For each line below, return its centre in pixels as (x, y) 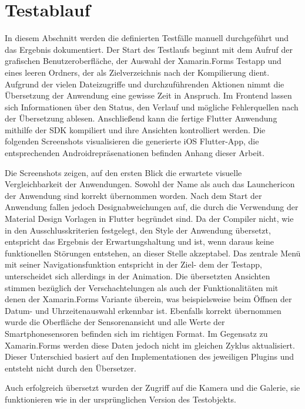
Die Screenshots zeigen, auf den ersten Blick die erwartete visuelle (123, 172)
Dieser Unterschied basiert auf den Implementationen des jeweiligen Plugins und (150, 356)
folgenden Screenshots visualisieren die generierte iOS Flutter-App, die (132, 141)
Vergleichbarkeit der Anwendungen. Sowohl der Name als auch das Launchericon (150, 184)
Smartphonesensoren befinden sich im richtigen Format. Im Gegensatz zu (136, 333)
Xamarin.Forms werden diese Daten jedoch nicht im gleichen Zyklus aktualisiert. (150, 345)
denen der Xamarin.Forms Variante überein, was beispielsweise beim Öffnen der (148, 299)
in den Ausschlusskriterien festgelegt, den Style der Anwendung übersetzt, (138, 230)
